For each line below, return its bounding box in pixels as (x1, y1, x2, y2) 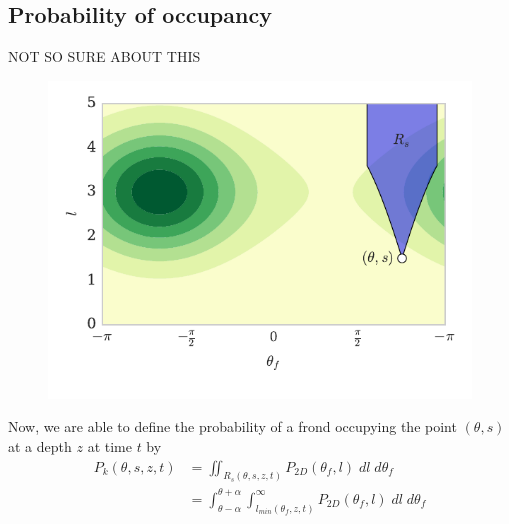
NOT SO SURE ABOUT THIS (8, 46, 201, 67)
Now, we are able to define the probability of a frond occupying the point (8, 416, 457, 437)
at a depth (8, 435, 72, 456)
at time (87, 435, 132, 456)
